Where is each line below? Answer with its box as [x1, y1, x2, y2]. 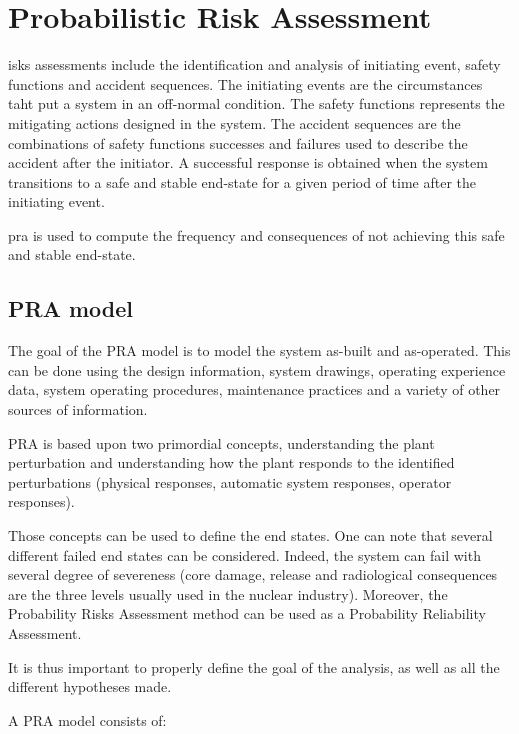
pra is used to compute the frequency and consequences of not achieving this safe [8, 224, 505, 245]
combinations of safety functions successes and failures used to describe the [8, 132, 468, 153]
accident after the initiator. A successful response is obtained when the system [8, 152, 488, 173]
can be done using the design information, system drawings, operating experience [8, 359, 506, 380]
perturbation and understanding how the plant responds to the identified [8, 452, 455, 473]
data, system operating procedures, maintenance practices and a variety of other [8, 379, 501, 400]
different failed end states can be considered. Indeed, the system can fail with [8, 544, 481, 565]
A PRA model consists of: [8, 709, 167, 730]
